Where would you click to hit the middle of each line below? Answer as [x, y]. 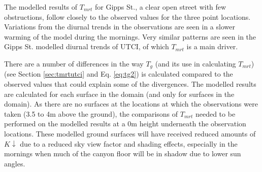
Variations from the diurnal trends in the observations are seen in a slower [120, 27]
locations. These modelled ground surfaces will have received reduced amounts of [130, 133]
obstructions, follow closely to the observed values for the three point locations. [127, 16]
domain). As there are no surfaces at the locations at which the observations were [131, 104]
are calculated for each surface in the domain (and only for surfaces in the [119, 94]
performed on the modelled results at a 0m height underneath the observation [125, 124]
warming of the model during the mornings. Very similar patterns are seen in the [130, 36]
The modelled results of [41, 7]
